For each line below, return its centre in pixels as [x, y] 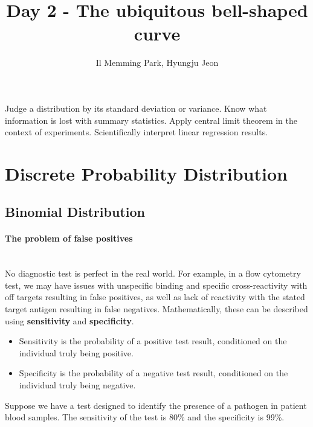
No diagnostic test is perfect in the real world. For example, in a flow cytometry [153, 273]
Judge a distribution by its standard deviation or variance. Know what [136, 108]
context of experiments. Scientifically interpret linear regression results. [137, 132]
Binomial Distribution [75, 212]
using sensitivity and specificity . [69, 320]
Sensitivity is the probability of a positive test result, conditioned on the [153, 341]
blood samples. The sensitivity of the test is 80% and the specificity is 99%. [145, 417]
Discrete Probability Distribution [146, 173]
